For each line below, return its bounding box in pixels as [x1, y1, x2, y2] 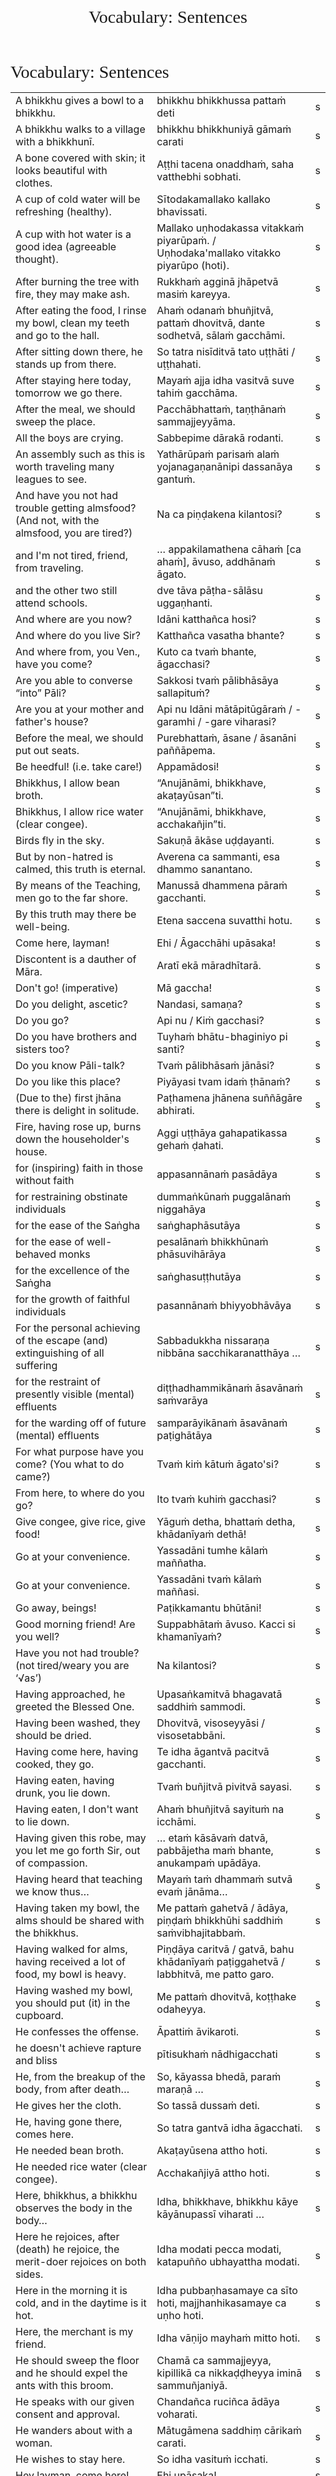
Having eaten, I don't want [15, 1802, 139, 1816]
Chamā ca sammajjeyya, [156, 2354, 272, 2367]
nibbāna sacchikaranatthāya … [156, 1346, 302, 1360]
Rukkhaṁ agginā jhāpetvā [156, 275, 279, 288]
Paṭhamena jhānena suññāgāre [156, 1091, 303, 1105]
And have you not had [15, 489, 118, 502]
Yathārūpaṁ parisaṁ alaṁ [156, 447, 280, 461]
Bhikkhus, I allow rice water [15, 805, 144, 818]
